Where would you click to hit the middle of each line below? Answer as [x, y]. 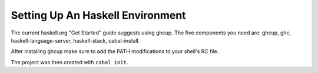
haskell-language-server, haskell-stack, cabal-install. [75, 40]
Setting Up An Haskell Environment [98, 15]
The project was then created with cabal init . [69, 62]
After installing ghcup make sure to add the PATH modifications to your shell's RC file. [115, 51]
